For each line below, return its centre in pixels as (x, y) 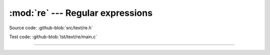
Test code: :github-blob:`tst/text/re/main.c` (53, 37)
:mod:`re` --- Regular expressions (81, 13)
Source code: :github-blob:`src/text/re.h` (51, 28)
